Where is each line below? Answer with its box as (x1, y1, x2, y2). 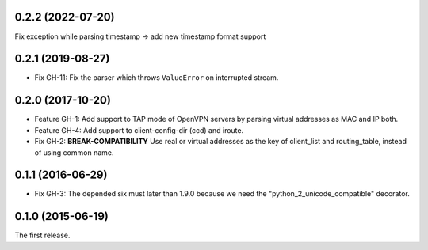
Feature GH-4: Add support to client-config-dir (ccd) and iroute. (34, 125, 244, 134)
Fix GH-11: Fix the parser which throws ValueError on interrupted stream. (34, 73, 279, 82)
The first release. (14, 230, 71, 241)
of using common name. (34, 147, 114, 157)
